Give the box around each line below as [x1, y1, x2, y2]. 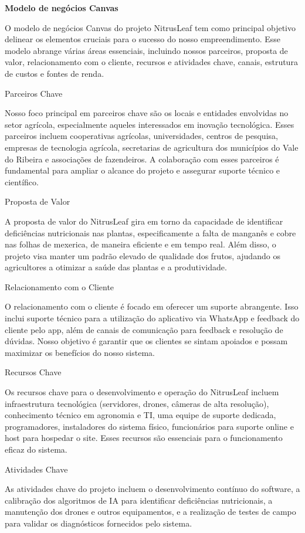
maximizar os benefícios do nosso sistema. [5, 346, 155, 358]
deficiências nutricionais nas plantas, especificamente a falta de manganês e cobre [5, 226, 296, 239]
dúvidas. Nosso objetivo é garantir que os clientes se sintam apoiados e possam [5, 335, 288, 347]
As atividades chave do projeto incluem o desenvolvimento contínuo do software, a [5, 483, 300, 495]
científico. [5, 175, 39, 188]
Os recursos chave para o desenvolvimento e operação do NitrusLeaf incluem [5, 386, 279, 398]
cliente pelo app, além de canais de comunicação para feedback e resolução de [5, 323, 283, 335]
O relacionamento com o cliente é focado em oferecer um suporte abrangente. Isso [5, 300, 299, 313]
